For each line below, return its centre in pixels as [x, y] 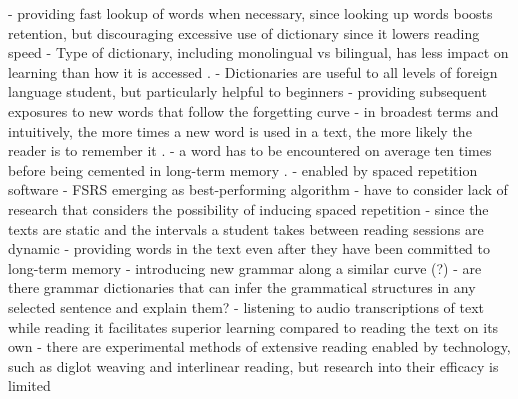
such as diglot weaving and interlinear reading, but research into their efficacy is [253, 365]
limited [29, 385]
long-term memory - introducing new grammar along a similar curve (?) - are [245, 267]
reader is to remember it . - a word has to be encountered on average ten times [250, 150]
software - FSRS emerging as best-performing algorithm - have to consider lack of [258, 189]
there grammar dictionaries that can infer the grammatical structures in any [242, 287]
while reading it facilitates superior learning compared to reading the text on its [253, 326]
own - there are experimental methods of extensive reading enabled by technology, [259, 346]
